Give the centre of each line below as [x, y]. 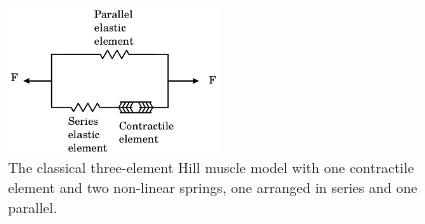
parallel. [33, 206]
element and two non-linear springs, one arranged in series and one [213, 187]
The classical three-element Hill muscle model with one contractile [211, 167]
